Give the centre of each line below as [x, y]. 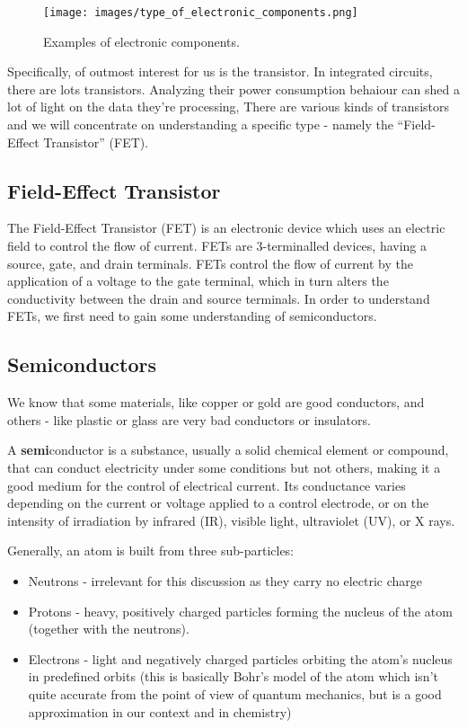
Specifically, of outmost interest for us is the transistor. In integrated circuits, [220, 71]
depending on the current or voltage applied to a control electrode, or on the [218, 503]
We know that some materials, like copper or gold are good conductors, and [216, 402]
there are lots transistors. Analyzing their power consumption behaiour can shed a [233, 89]
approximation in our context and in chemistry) [160, 711]
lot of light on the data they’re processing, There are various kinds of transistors [228, 107]
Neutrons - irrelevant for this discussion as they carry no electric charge [225, 580]
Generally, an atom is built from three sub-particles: [151, 550]
